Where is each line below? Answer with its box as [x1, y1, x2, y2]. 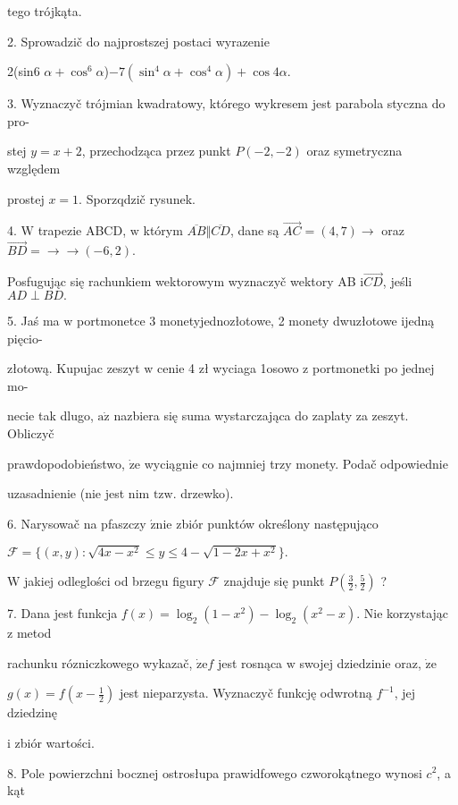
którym [143, 221, 183, 240]
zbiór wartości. [14, 733, 95, 751]
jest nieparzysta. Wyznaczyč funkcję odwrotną [119, 683, 372, 702]
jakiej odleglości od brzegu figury [24, 572, 204, 590]
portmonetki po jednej [312, 359, 435, 377]
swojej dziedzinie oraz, [299, 653, 421, 672]
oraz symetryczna [306, 141, 403, 160]
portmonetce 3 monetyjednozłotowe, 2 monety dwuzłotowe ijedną [77, 311, 435, 329]
